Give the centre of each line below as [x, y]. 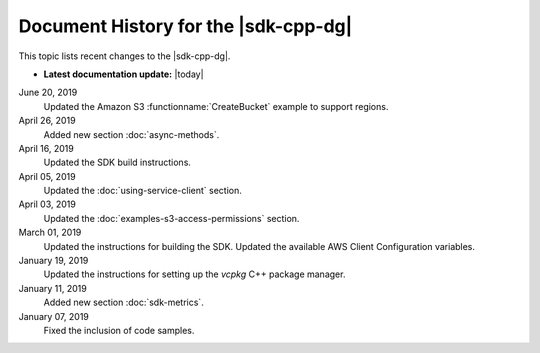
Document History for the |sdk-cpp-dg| [185, 26]
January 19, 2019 [53, 261]
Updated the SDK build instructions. [117, 162]
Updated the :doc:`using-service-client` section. [142, 191]
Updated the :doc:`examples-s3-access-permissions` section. [171, 218]
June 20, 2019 [48, 92]
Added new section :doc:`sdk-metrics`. [123, 302]
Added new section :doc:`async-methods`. [131, 134]
